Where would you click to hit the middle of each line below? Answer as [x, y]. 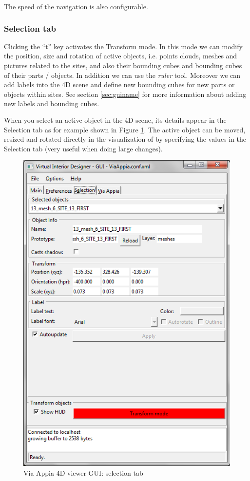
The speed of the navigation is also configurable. [76, 6]
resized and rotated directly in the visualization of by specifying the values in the [125, 139]
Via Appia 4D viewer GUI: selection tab [83, 473]
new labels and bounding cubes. [52, 103]
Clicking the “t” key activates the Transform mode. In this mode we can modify [123, 46]
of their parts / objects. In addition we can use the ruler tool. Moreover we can [122, 75]
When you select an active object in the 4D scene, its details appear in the [115, 120]
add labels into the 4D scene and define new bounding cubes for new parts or [119, 84]
